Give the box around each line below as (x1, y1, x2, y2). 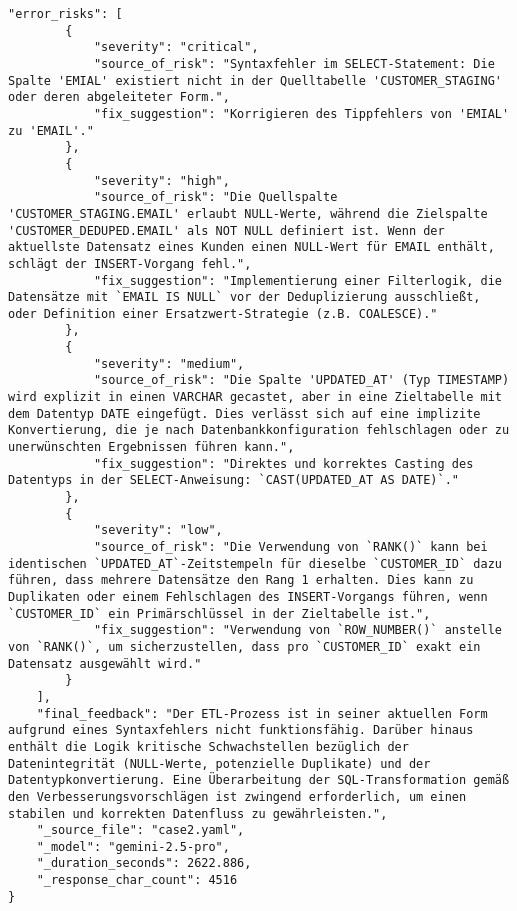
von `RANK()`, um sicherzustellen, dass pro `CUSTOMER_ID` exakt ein (8, 639, 481, 654)
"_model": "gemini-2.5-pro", (36, 839, 230, 854)
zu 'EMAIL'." (8, 123, 94, 138)
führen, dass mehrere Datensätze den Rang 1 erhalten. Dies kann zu (8, 573, 474, 588)
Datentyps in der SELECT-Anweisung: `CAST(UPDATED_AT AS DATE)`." (8, 473, 460, 488)
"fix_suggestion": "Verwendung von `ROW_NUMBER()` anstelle (93, 623, 502, 638)
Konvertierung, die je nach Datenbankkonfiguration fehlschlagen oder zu (8, 423, 510, 438)
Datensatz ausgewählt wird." (8, 656, 202, 671)
